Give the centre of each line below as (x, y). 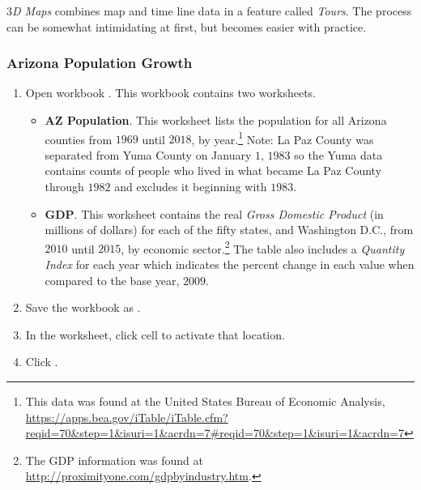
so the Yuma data (338, 154)
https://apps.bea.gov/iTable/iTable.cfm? (127, 417)
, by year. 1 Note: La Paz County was (283, 138)
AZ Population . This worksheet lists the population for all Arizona (216, 120)
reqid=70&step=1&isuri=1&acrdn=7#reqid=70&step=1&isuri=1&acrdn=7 (215, 433)
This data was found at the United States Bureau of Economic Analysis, (205, 401)
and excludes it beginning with (191, 187)
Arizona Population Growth (100, 63)
